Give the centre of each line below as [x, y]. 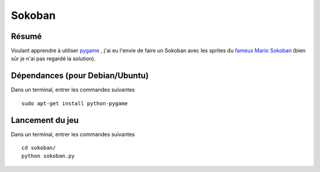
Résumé [26, 36]
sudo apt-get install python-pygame [75, 103]
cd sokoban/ [39, 148]
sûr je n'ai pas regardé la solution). [53, 59]
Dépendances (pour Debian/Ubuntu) [80, 76]
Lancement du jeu [45, 120]
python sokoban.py [48, 156]
